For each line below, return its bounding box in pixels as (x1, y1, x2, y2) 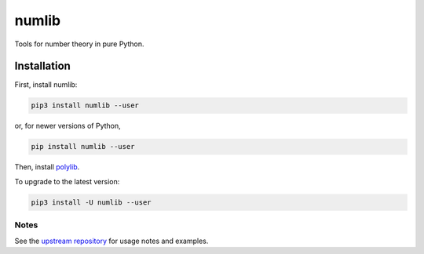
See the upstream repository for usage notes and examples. (14, 236, 209, 245)
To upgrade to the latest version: (14, 176, 120, 186)
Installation (14, 60, 71, 73)
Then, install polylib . (14, 162, 80, 172)
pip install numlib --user (31, 142, 135, 151)
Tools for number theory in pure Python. (14, 39, 144, 49)
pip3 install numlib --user (31, 101, 139, 110)
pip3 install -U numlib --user (31, 198, 152, 207)
